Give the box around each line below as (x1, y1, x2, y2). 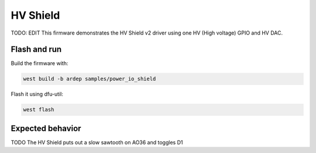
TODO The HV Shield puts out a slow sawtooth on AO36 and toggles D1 (11, 138, 183, 146)
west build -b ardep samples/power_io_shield (23, 76, 156, 82)
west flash (23, 106, 54, 113)
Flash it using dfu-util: (11, 91, 64, 98)
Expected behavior (11, 123, 81, 133)
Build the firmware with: (11, 60, 68, 67)
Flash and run (11, 45, 62, 55)
